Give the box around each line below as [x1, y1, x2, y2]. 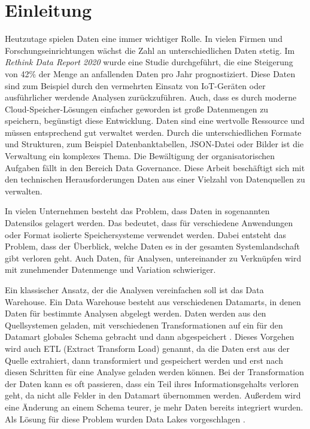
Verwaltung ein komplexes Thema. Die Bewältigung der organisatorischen [5, 150, 275, 162]
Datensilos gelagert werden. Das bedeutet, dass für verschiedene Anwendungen [5, 217, 293, 229]
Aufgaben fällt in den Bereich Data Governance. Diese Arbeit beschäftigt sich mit [5, 161, 305, 174]
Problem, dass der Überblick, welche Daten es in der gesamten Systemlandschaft [5, 240, 300, 252]
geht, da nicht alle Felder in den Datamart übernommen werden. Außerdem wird [5, 389, 301, 401]
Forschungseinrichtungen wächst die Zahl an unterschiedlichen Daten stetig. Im [5, 44, 295, 56]
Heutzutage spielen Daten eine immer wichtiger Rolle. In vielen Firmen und [5, 32, 282, 45]
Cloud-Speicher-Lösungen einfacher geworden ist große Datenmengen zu [5, 102, 269, 115]
